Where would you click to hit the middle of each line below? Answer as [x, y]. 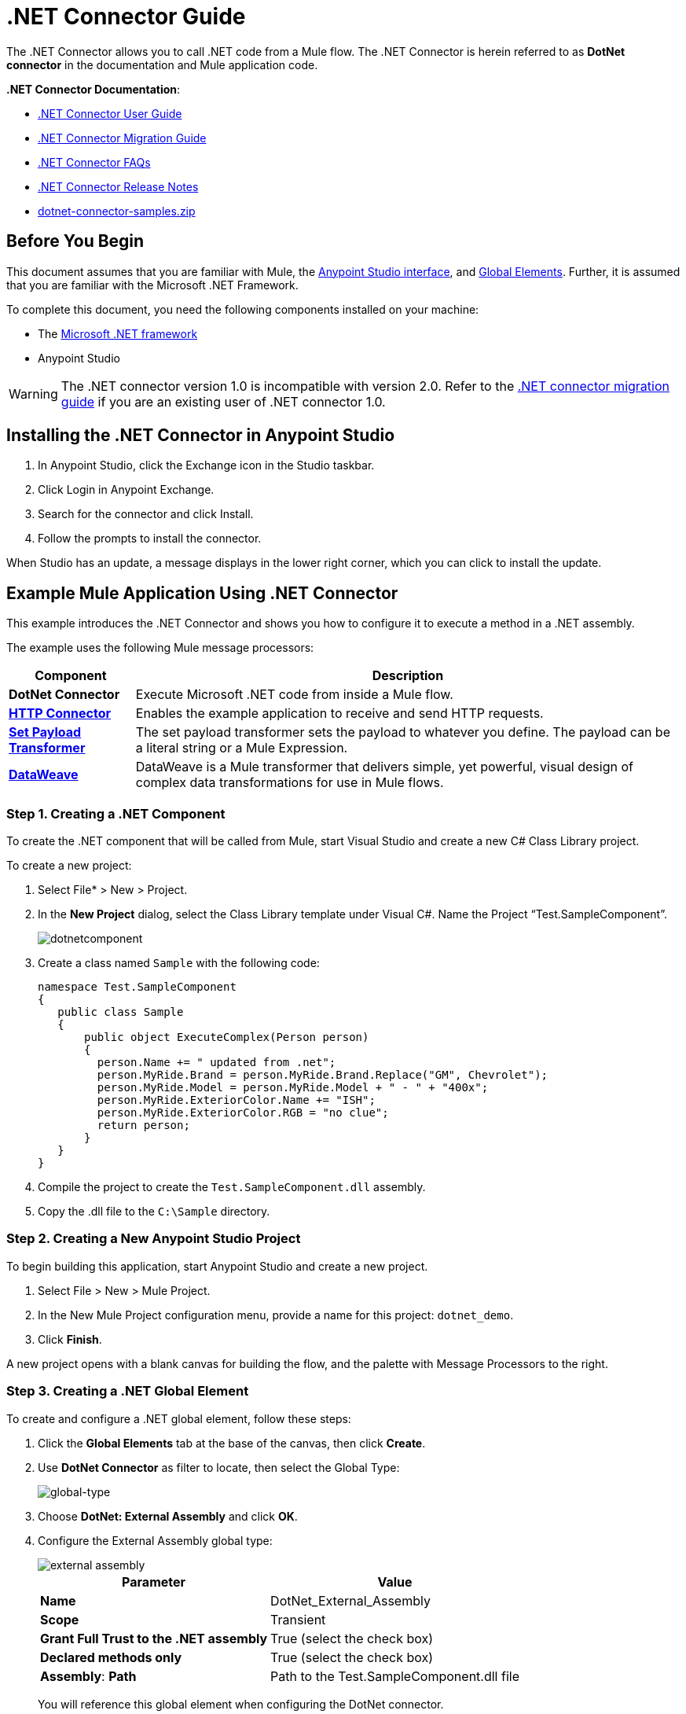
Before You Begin [75, 241]
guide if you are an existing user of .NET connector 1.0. [223, 401]
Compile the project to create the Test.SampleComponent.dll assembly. [232, 1187]
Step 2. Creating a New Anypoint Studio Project [154, 1239]
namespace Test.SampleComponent [137, 987]
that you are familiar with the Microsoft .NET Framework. [152, 285]
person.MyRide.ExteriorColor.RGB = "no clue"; [243, 1113]
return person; [143, 1126]
